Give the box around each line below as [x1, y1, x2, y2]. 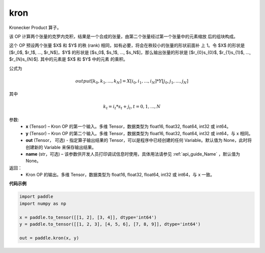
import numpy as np [19, 200, 66, 206]
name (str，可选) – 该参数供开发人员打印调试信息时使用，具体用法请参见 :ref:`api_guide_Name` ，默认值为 [26, 151, 240, 157]
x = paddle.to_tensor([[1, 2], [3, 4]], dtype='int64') [19, 214, 157, 220]
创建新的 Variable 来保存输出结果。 [26, 144, 97, 150]
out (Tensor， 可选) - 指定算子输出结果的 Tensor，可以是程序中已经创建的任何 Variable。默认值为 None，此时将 [26, 138, 252, 143]
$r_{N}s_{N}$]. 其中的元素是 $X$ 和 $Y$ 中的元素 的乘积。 [9, 56, 128, 62]
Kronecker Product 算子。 [9, 25, 61, 30]
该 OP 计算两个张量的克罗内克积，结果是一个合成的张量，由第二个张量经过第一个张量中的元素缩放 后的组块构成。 [9, 33, 238, 39]
